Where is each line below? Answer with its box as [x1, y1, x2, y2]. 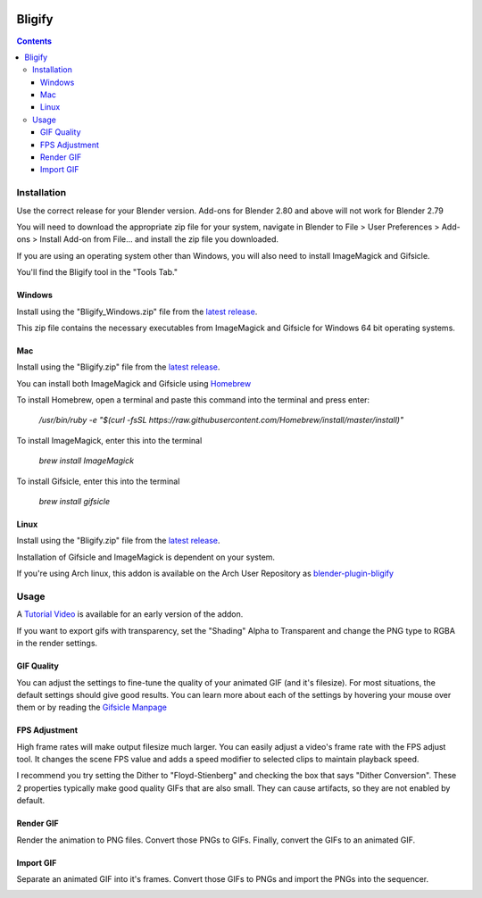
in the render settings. [16, 638, 98, 649]
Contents [16, 36, 53, 46]
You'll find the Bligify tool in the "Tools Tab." [16, 267, 179, 278]
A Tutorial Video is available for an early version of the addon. [16, 609, 244, 619]
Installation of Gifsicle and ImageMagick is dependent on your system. [16, 552, 276, 562]
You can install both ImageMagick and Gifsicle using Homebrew [16, 378, 252, 388]
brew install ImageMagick [38, 455, 134, 466]
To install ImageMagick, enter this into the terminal [16, 435, 203, 445]
